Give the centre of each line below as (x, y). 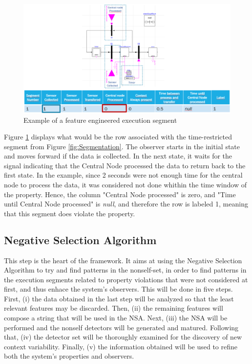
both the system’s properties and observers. (69, 356)
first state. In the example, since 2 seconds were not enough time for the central (123, 175)
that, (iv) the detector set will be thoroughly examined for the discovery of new (123, 337)
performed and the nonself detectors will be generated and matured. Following (121, 327)
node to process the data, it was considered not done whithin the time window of (125, 184)
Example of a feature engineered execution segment (100, 120)
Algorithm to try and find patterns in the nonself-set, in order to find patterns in (125, 270)
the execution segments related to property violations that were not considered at (126, 279)
